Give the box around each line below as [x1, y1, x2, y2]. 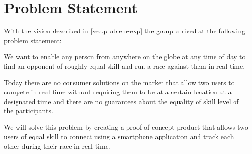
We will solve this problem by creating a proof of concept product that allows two [4, 122, 248, 132]
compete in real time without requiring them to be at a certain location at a [4, 87, 232, 97]
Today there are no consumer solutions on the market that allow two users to [4, 77, 234, 87]
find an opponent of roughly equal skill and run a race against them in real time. [4, 61, 245, 71]
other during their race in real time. [4, 141, 110, 151]
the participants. [4, 106, 53, 116]
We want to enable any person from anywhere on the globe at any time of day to [4, 51, 246, 62]
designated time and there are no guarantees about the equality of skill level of [4, 96, 239, 106]
